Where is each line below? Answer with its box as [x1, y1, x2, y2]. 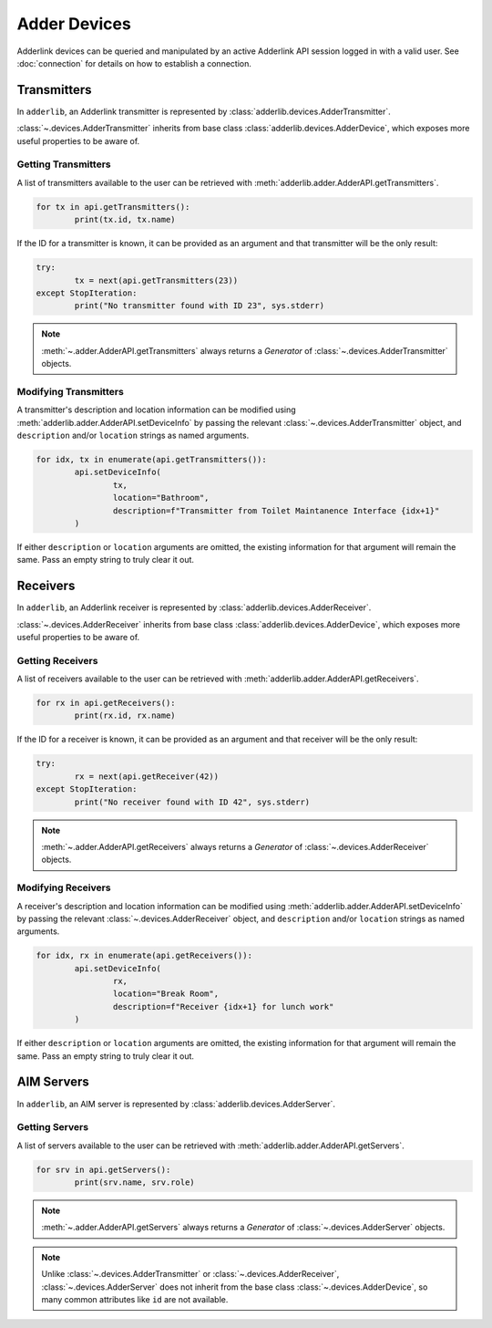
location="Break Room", [112, 989, 219, 999]
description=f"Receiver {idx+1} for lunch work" [112, 1001, 334, 1012]
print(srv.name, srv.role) [74, 1178, 195, 1188]
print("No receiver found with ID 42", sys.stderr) [74, 796, 311, 807]
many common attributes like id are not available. [41, 1293, 229, 1304]
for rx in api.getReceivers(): [36, 698, 177, 709]
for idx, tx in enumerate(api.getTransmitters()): [36, 454, 268, 464]
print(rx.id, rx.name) [74, 711, 177, 721]
